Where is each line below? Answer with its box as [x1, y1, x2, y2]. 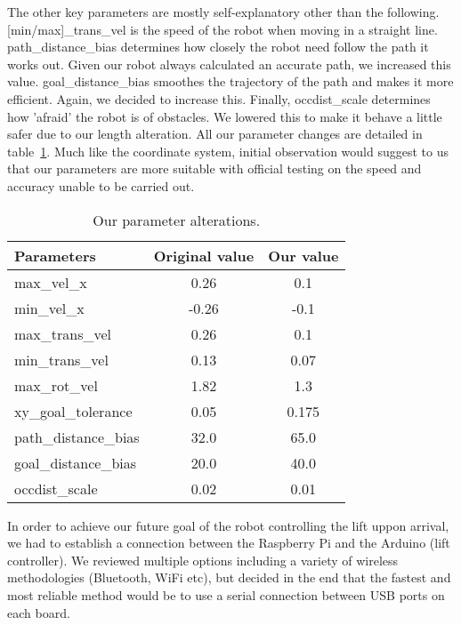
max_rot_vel [14, 374, 98, 396]
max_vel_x [14, 271, 87, 292]
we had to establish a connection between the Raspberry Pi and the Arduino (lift [7, 533, 450, 552]
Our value [268, 244, 339, 266]
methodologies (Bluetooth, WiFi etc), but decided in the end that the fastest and [7, 568, 451, 587]
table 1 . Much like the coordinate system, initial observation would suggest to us [7, 141, 449, 160]
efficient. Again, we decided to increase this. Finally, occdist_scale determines [7, 89, 431, 108]
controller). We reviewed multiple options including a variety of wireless [7, 550, 399, 569]
